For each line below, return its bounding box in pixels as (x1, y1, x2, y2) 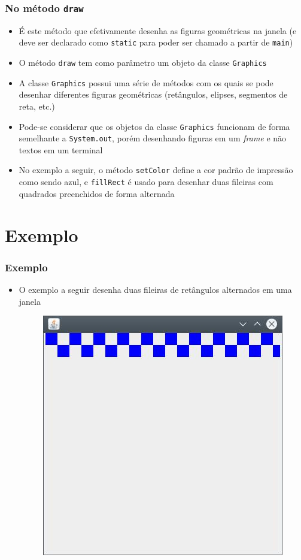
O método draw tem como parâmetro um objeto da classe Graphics (19, 56, 267, 69)
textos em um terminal (19, 143, 103, 156)
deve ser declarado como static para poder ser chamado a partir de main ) (19, 36, 293, 49)
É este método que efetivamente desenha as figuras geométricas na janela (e (19, 24, 297, 37)
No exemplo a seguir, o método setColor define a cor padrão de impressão (19, 164, 293, 176)
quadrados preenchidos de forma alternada (19, 187, 175, 199)
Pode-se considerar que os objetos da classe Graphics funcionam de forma (19, 120, 290, 132)
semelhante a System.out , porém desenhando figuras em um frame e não (19, 132, 287, 144)
